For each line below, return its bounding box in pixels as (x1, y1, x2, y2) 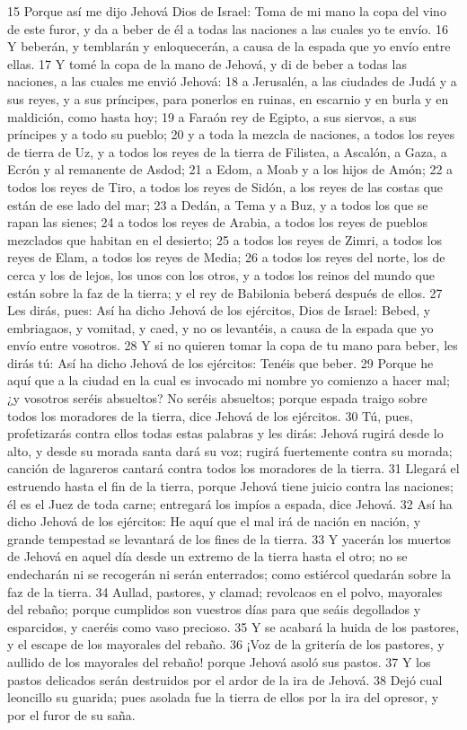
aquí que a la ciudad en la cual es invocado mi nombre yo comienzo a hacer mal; (7, 371, 450, 390)
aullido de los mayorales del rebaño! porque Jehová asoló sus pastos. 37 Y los (7, 652, 431, 671)
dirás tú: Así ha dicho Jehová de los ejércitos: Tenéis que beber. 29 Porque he (7, 353, 434, 372)
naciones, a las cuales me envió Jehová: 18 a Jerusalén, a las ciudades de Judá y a (7, 72, 457, 91)
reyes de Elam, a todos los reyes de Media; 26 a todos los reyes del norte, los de (7, 248, 445, 267)
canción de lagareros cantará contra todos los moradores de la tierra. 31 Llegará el (7, 459, 460, 478)
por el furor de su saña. (7, 705, 136, 724)
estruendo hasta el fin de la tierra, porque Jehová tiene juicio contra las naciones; (7, 477, 454, 496)
